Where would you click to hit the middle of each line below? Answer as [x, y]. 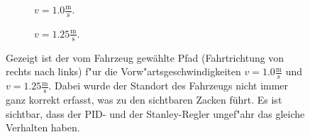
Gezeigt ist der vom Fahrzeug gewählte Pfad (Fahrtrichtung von [145, 57]
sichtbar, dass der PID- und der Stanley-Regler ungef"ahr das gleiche [155, 113]
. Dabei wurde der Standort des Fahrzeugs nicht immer [168, 86]
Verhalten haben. [43, 127]
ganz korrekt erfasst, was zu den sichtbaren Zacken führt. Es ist [144, 99]
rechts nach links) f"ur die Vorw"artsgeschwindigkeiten [123, 71]
